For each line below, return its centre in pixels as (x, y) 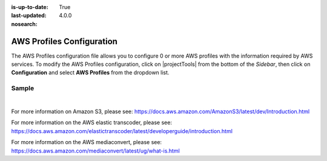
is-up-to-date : (30, 7)
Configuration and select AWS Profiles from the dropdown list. (90, 73)
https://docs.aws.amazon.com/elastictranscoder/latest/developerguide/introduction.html (122, 131)
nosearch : (24, 24)
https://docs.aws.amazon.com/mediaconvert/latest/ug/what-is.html (95, 151)
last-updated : (29, 16)
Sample (23, 88)
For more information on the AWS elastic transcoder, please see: (92, 123)
